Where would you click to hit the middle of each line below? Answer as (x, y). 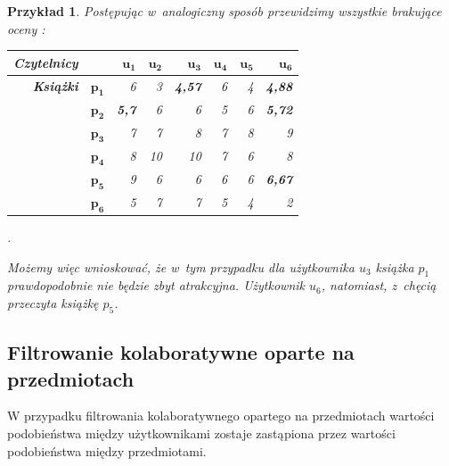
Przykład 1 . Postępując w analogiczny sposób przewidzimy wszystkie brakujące (224, 11)
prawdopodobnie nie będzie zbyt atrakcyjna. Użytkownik (156, 285)
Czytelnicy (46, 62)
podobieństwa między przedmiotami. (107, 450)
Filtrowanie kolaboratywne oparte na (181, 352)
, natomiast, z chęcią (379, 285)
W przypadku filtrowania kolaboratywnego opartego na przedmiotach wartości (221, 416)
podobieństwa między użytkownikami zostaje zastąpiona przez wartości (201, 433)
